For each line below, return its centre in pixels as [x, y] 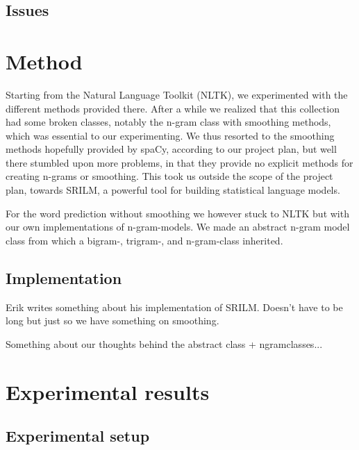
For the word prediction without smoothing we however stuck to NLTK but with [177, 213]
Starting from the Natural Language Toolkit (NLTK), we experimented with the [177, 94]
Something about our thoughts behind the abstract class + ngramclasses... [164, 343]
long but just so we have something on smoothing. [112, 320]
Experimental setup [78, 436]
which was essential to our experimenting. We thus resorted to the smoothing [170, 135]
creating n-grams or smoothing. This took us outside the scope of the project [169, 176]
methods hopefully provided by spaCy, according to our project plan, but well [171, 149]
